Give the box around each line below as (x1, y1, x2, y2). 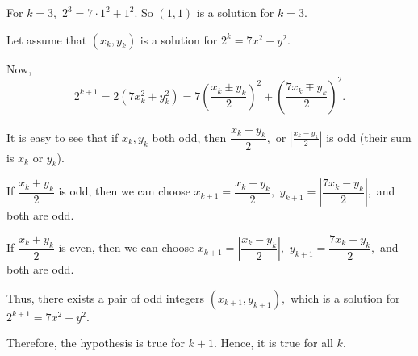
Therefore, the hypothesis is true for (6, 334, 185, 351)
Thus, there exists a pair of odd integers (6, 289, 205, 306)
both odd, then (152, 128, 227, 145)
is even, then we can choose (58, 239, 194, 256)
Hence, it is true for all (220, 334, 333, 351)
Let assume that (6, 31, 87, 48)
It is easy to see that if (6, 128, 119, 145)
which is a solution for (290, 289, 400, 306)
